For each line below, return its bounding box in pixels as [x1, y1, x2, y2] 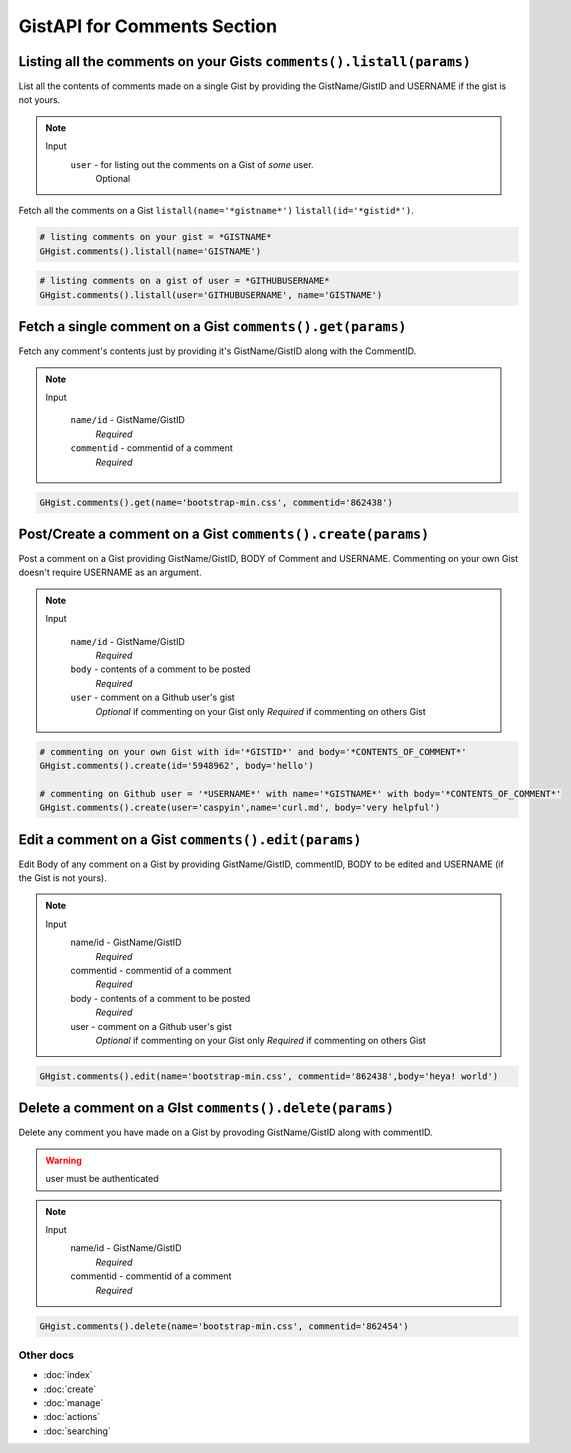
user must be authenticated [45, 1173, 159, 1185]
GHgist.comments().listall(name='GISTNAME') [39, 245, 262, 257]
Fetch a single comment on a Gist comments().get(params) [18, 318, 407, 335]
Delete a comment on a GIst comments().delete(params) [18, 1100, 395, 1117]
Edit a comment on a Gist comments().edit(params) [18, 831, 362, 848]
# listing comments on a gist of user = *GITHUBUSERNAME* [39, 275, 330, 287]
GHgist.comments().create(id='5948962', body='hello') [39, 760, 314, 771]
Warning [45, 1154, 82, 1166]
